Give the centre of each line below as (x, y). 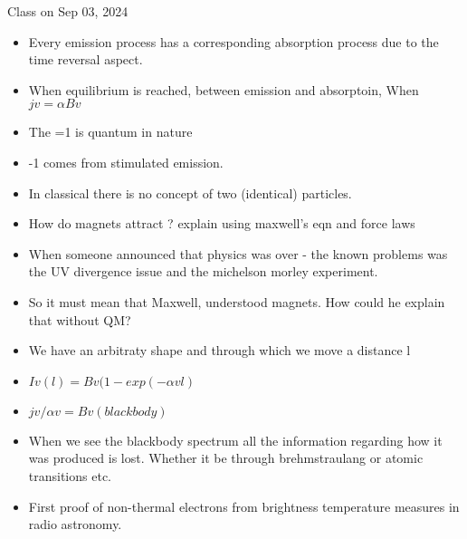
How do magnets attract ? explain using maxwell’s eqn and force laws (222, 223)
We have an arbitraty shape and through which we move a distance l (219, 350)
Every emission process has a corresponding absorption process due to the (233, 41)
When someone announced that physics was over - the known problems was (238, 253)
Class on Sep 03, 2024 (68, 11)
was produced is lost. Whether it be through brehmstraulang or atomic (226, 458)
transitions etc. (70, 475)
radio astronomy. (75, 524)
